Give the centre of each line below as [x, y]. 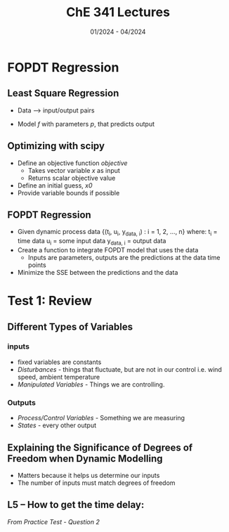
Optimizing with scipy [56, 146]
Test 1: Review [50, 301]
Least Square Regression [63, 93]
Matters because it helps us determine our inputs [89, 475]
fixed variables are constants [59, 362]
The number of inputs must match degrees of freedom [96, 483]
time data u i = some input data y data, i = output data [92, 242]
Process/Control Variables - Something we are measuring [101, 418]
